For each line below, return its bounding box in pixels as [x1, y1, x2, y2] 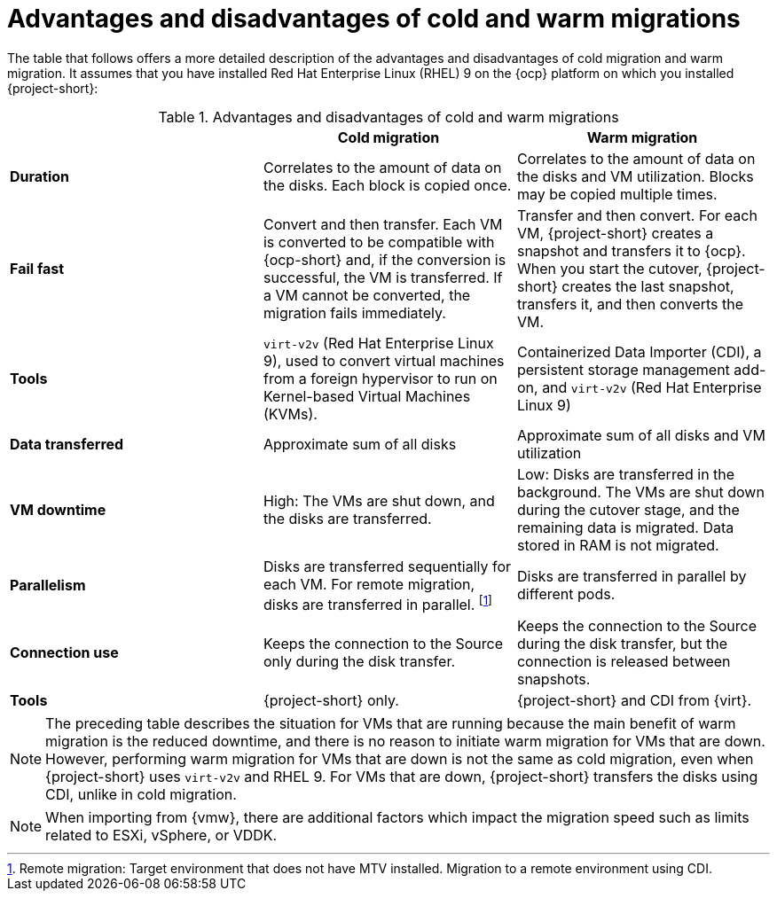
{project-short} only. [263, 691, 399, 710]
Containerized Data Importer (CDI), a [516, 342, 762, 361]
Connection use [10, 644, 119, 662]
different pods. [516, 585, 616, 604]
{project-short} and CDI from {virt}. [516, 691, 752, 710]
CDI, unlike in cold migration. [45, 785, 237, 804]
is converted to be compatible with [263, 232, 495, 251]
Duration [10, 167, 70, 185]
